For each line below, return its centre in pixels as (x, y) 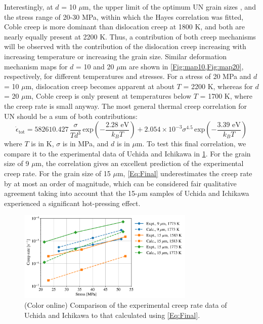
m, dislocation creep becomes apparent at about (100, 86)
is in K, (42, 144)
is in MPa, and (85, 144)
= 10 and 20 (95, 66)
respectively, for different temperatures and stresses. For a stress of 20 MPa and (128, 76)
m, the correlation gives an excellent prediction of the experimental (140, 163)
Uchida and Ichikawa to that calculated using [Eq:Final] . (112, 315)
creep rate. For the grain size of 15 (57, 173)
